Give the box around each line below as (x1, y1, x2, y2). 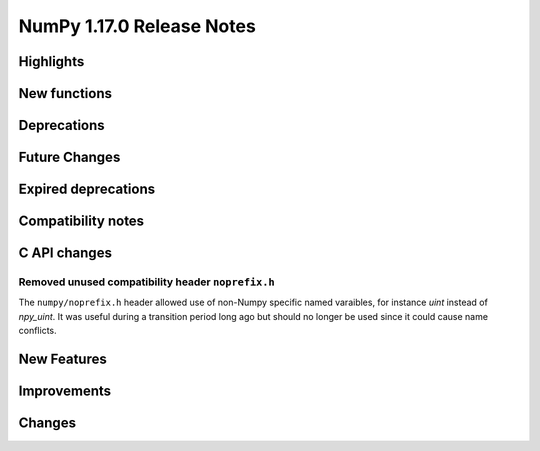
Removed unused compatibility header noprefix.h (18, 275, 275, 289)
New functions (18, 85, 113, 102)
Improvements (18, 383, 112, 400)
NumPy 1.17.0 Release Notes (18, 15, 257, 37)
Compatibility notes (18, 213, 145, 230)
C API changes (18, 245, 112, 262)
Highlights (18, 53, 85, 70)
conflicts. (18, 325, 57, 337)
